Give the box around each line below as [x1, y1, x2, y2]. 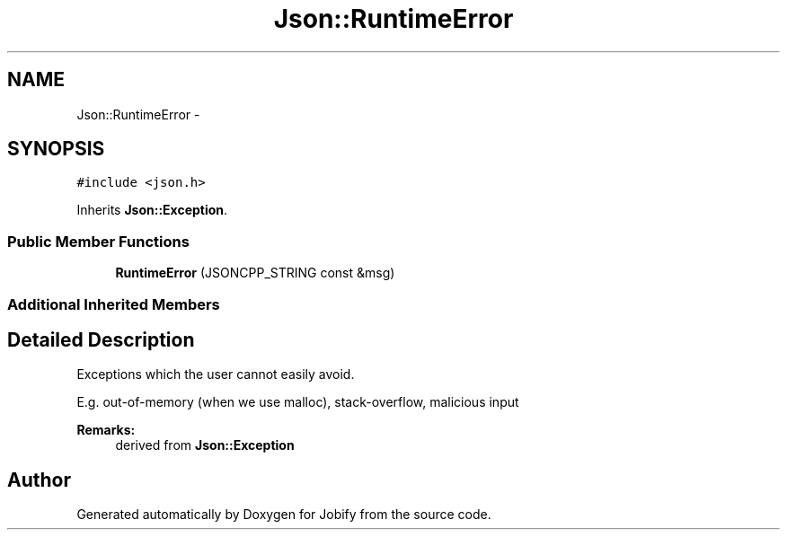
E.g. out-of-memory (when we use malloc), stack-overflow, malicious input [76, 394, 519, 410]
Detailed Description [7, 328, 195, 351]
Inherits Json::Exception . [76, 202, 228, 218]
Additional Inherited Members [7, 295, 220, 313]
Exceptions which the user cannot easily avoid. [76, 366, 355, 383]
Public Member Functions [7, 232, 190, 251]
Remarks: [76, 422, 136, 438]
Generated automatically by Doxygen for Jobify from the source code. [76, 506, 491, 523]
